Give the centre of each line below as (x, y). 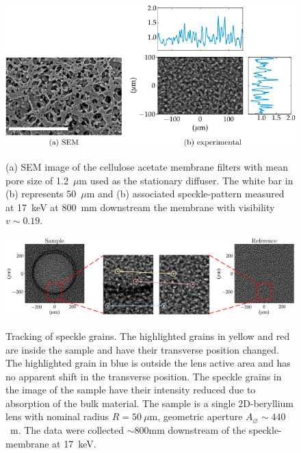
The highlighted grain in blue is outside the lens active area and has (148, 363)
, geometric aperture (200, 416)
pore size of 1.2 (37, 180)
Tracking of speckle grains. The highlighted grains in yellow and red (148, 335)
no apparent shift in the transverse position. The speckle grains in (144, 376)
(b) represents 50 (41, 194)
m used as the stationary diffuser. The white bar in (186, 180)
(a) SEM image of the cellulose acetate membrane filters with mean (147, 167)
